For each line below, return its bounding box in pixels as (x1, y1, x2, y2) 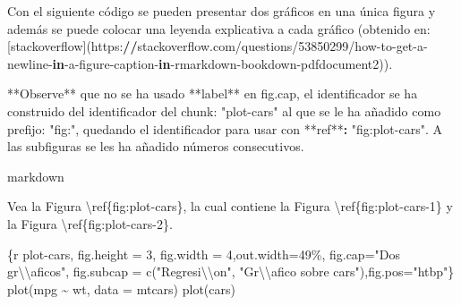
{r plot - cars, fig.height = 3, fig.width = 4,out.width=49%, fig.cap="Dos (7, 244, 400, 263)
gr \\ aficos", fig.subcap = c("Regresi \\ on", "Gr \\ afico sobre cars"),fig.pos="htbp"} (7, 262, 455, 281)
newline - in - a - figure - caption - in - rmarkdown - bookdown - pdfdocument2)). (7, 54, 393, 72)
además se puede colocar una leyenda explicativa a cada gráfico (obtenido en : (7, 19, 431, 38)
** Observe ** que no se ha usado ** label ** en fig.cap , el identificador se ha (7, 84, 418, 103)
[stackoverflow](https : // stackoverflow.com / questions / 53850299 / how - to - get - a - (7, 37, 428, 55)
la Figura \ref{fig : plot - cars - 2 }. (7, 214, 173, 233)
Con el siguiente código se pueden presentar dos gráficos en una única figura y (7, 2, 436, 20)
